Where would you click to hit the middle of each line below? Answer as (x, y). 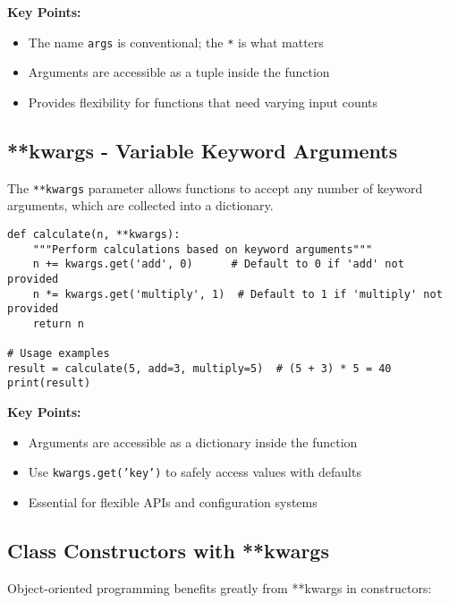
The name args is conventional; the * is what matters (176, 42)
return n (58, 323)
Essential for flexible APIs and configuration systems (173, 501)
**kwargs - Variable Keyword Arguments (203, 150)
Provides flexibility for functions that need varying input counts (203, 102)
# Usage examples (59, 354)
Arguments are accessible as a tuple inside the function (179, 72)
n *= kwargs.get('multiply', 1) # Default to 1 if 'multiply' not (237, 294)
